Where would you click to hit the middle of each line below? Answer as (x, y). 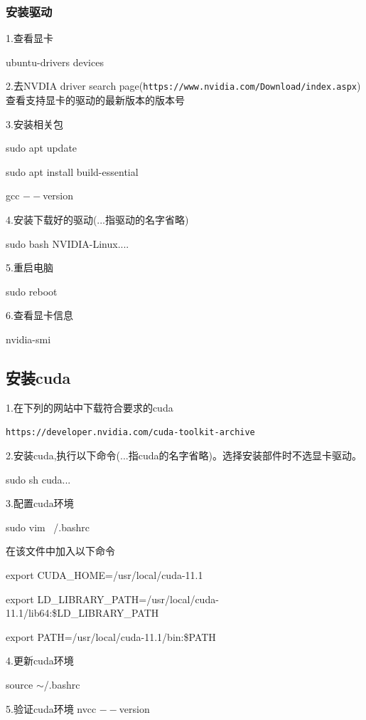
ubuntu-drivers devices (55, 62)
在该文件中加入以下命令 (60, 551)
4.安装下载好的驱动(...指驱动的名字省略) (97, 220)
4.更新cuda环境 (40, 661)
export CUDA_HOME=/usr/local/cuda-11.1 (104, 575)
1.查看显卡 (29, 38)
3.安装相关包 (34, 124)
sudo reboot (32, 291)
